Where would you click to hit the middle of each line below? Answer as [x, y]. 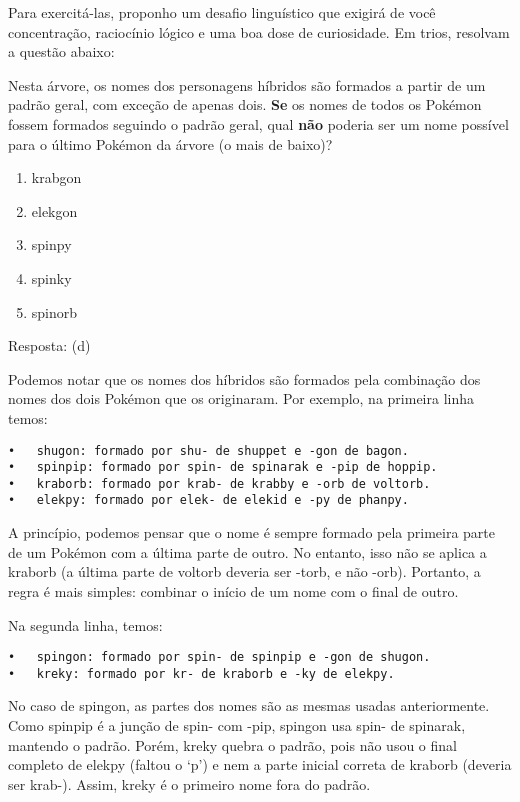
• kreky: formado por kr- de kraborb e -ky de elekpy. [201, 673]
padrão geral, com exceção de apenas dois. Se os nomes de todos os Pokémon [245, 104]
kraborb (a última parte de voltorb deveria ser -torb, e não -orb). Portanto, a [244, 571]
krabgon [56, 177]
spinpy [51, 244]
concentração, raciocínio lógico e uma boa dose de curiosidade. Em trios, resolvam [259, 31]
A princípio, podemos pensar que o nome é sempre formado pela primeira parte [252, 532]
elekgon [54, 210]
